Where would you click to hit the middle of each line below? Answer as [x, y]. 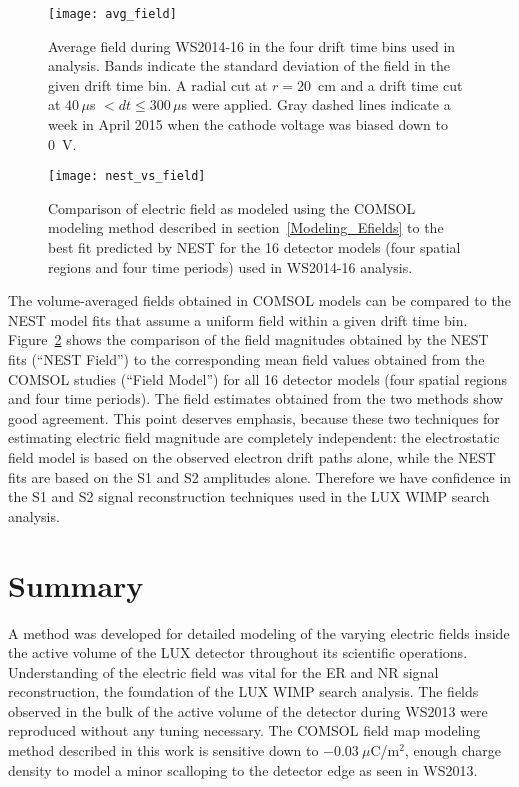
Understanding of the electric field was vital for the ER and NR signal [223, 671]
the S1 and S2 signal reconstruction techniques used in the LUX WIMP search [249, 496]
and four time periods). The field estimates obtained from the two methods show [256, 398]
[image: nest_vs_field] [127, 176]
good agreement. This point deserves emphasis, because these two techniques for [254, 417]
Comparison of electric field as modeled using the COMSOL [232, 207]
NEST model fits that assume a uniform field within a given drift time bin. [238, 319]
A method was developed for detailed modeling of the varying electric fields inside [259, 632]
